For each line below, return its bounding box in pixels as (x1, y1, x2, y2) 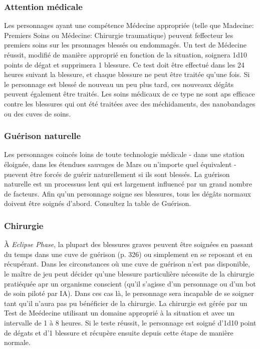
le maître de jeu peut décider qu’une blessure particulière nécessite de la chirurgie (4, 268, 254, 278)
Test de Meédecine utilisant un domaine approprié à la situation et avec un (4, 307, 234, 318)
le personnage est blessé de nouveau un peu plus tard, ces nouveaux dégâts (4, 78, 234, 89)
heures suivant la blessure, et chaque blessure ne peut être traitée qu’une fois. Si (4, 69, 250, 79)
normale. (4, 337, 31, 347)
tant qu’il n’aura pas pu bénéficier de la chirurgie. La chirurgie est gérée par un (4, 297, 247, 308)
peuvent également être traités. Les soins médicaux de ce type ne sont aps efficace (4, 88, 255, 99)
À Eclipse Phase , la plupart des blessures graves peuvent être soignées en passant (4, 239, 253, 249)
